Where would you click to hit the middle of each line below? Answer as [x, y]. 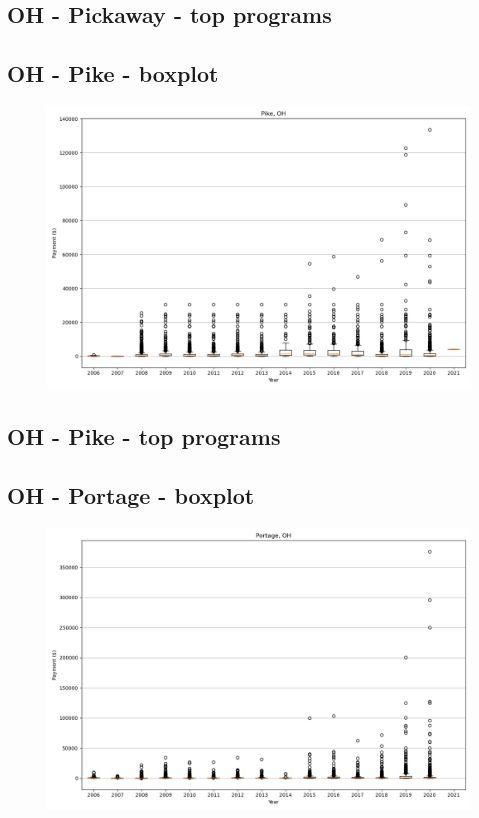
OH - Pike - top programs [144, 436]
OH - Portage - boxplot [131, 495]
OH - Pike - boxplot [113, 73]
